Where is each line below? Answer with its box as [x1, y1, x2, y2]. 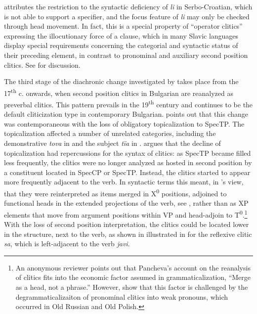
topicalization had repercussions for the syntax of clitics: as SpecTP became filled [4, 147, 251, 158]
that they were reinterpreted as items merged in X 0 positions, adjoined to [4, 187, 227, 198]
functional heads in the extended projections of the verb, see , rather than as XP [4, 198, 249, 208]
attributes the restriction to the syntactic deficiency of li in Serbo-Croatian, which [4, 1, 253, 11]
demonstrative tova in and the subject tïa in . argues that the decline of [4, 138, 221, 148]
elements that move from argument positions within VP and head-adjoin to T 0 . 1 [4, 208, 248, 220]
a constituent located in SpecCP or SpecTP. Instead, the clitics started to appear [4, 167, 251, 177]
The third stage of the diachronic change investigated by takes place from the [4, 76, 239, 87]
